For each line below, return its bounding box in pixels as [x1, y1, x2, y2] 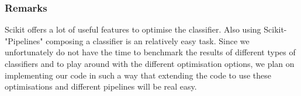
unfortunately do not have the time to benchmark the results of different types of [5, 46, 296, 58]
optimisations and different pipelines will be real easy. [5, 80, 197, 93]
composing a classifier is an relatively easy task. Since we [46, 34, 250, 47]
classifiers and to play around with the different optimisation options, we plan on [5, 58, 295, 69]
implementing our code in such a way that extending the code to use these [5, 69, 272, 81]
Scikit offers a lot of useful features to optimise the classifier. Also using [5, 23, 261, 35]
